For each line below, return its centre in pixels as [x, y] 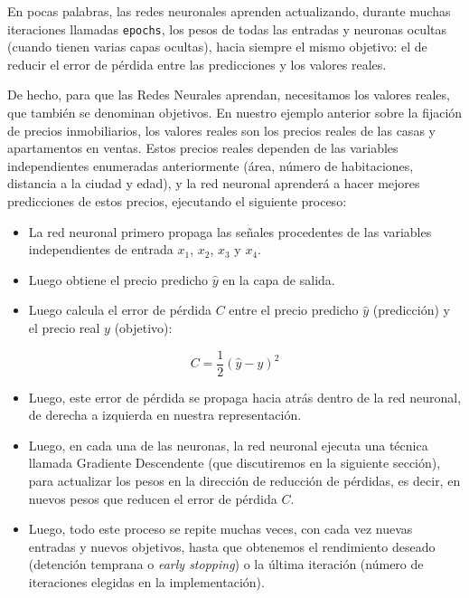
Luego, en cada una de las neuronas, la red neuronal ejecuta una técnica [228, 445]
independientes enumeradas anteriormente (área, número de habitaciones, [211, 165]
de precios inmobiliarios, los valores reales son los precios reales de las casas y [221, 130]
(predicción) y [411, 310]
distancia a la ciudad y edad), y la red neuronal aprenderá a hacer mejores [214, 183]
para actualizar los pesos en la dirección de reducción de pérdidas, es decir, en [244, 480]
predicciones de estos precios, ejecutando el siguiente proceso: [177, 201]
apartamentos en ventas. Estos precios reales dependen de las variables [203, 148]
